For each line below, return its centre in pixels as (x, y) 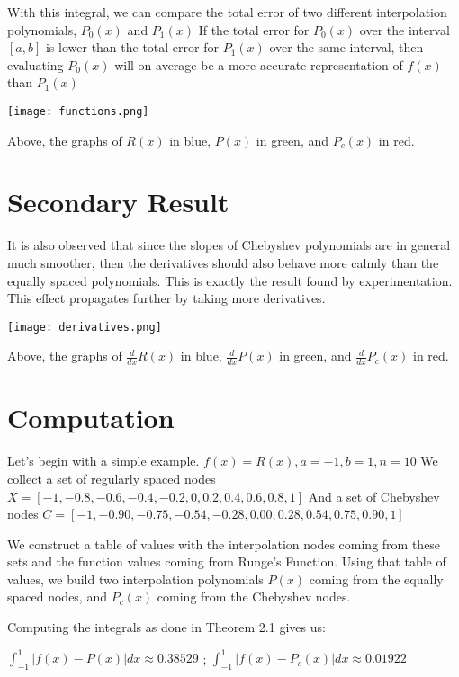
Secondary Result (118, 202)
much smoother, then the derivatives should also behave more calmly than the (223, 262)
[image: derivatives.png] (85, 327)
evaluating (36, 64)
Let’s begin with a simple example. (103, 461)
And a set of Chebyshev (374, 496)
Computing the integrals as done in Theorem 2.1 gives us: (166, 627)
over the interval (405, 29)
